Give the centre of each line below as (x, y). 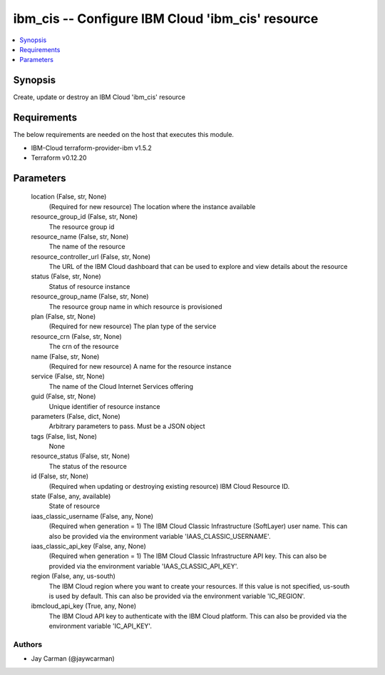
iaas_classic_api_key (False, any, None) (88, 546)
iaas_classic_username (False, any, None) (92, 516)
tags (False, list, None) (64, 436)
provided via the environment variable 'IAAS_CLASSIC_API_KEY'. (144, 566)
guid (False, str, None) (63, 397)
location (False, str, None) (69, 197)
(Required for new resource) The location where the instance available (152, 206)
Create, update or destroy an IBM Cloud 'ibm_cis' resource (99, 97)
